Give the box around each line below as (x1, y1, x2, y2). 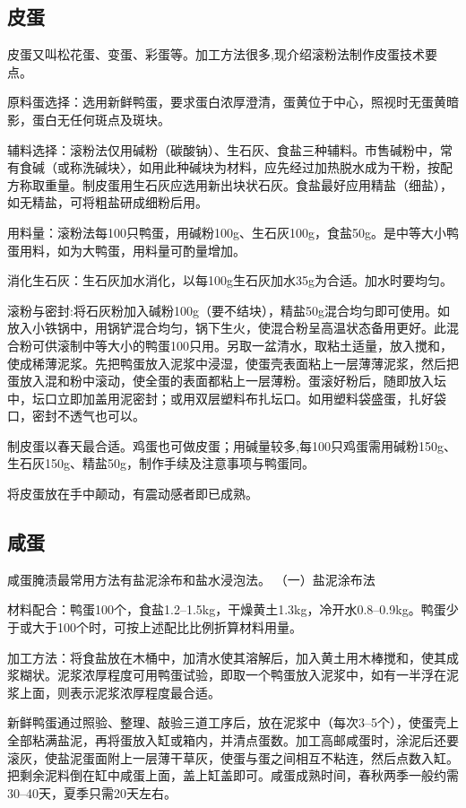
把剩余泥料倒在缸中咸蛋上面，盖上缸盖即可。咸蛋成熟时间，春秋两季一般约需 (7, 766, 459, 785)
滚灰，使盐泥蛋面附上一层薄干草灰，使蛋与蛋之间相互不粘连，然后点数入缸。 (7, 748, 459, 767)
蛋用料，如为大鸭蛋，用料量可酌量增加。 (7, 240, 246, 259)
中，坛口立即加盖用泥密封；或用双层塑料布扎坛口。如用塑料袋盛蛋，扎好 (7, 388, 434, 407)
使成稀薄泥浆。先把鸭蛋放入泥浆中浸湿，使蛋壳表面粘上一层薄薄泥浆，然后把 (7, 353, 459, 372)
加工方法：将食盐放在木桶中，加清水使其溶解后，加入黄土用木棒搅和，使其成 (7, 647, 459, 666)
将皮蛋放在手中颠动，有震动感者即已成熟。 (7, 484, 258, 503)
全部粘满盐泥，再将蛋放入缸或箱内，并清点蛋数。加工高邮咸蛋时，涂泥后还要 (7, 731, 459, 750)
